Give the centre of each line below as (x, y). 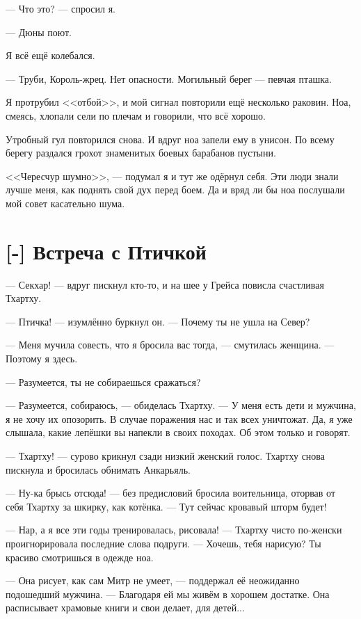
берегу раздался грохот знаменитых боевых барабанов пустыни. (141, 153)
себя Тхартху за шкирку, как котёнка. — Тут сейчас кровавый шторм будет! (166, 506)
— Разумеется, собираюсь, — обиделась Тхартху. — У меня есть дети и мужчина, (181, 405)
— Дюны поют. (39, 32)
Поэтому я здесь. (42, 359)
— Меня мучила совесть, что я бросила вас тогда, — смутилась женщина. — (170, 345)
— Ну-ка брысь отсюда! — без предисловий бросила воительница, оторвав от (171, 493)
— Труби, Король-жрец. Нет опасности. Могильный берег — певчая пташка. (169, 78)
